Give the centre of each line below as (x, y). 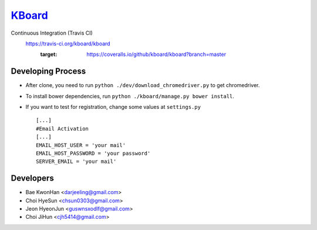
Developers (32, 179)
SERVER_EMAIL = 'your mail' (76, 161)
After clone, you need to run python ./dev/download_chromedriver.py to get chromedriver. (143, 85)
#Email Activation (63, 129)
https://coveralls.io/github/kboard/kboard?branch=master (156, 54)
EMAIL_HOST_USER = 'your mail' (81, 145)
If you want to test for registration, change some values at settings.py (113, 107)
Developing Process (48, 71)
